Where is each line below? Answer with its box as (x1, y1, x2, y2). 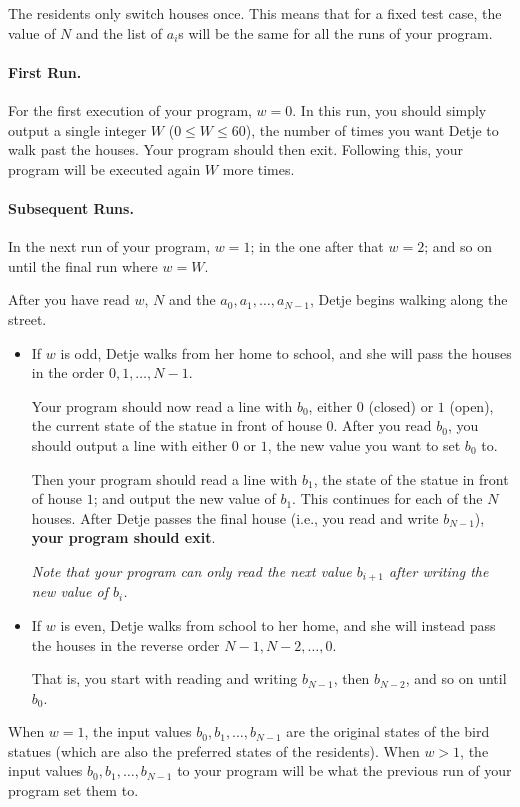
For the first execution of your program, (8, 99, 252, 120)
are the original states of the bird (286, 721, 490, 742)
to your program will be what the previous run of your (177, 760, 512, 781)
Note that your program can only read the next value (31, 560, 352, 581)
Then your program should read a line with (31, 468, 298, 489)
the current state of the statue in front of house (31, 415, 322, 436)
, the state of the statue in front (313, 468, 509, 489)
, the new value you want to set (267, 434, 461, 455)
